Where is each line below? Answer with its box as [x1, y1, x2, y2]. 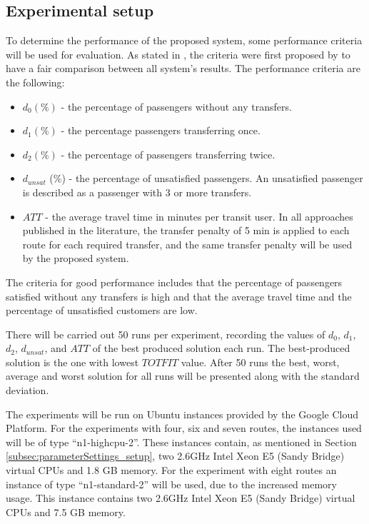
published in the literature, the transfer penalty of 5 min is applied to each [22, 223, 350, 238]
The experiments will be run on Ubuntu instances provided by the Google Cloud [6, 406, 358, 421]
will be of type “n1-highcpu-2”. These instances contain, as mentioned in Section [6, 434, 357, 449]
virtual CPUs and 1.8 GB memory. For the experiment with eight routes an [6, 463, 337, 478]
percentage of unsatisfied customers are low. [6, 303, 198, 318]
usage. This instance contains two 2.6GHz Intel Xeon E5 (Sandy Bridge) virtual [6, 490, 355, 505]
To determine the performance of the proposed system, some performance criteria [6, 33, 363, 48]
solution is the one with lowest [6, 354, 139, 369]
